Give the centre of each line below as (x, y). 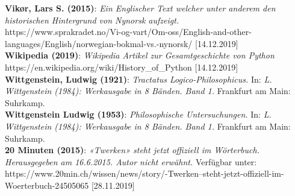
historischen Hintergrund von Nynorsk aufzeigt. (92, 20)
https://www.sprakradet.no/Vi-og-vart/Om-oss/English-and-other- (128, 32)
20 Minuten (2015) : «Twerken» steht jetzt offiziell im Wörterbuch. (132, 150)
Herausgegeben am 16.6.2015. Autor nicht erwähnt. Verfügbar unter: (131, 161)
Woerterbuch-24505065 (47, 185)
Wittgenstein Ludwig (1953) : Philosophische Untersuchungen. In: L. (138, 114)
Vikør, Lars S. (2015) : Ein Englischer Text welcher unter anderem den (140, 8)
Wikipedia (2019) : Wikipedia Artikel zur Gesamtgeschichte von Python (140, 55)
